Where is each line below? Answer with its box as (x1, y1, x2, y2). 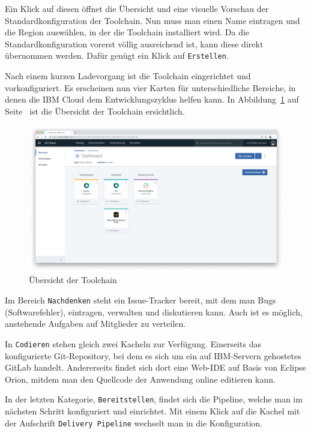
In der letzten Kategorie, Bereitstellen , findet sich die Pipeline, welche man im (5, 393, 303, 405)
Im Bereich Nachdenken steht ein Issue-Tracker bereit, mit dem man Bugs (5, 294, 276, 306)
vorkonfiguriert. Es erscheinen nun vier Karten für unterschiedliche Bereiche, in (5, 81, 296, 94)
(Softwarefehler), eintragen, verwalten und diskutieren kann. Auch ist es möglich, (5, 305, 303, 318)
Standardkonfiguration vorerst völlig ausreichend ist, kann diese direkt (5, 37, 264, 50)
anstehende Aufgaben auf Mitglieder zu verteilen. (5, 317, 186, 330)
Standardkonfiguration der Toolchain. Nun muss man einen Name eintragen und (5, 14, 300, 26)
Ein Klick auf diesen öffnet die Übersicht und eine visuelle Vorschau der (5, 2, 269, 14)
